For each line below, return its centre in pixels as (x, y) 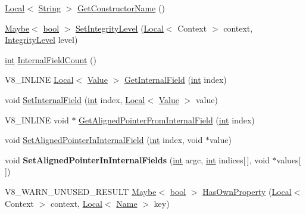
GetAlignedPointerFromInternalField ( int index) (167, 120)
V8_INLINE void (37, 120)
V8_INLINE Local (39, 80)
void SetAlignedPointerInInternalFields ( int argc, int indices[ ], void (137, 159)
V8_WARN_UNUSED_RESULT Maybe (81, 191)
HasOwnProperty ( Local (247, 191)
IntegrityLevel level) (41, 40)
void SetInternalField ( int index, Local (75, 99)
